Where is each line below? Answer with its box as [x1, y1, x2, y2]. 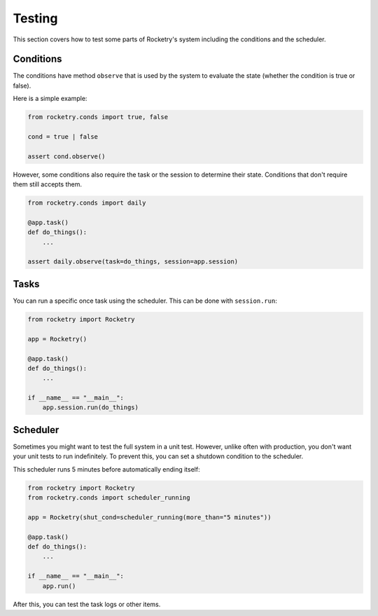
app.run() [42, 582, 76, 590]
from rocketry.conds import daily [27, 199, 146, 207]
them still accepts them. [13, 180, 82, 189]
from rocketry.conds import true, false [27, 113, 168, 121]
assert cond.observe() [27, 152, 106, 160]
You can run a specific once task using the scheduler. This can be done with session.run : [13, 296, 278, 305]
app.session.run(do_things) [42, 404, 139, 411]
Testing [13, 11, 58, 26]
